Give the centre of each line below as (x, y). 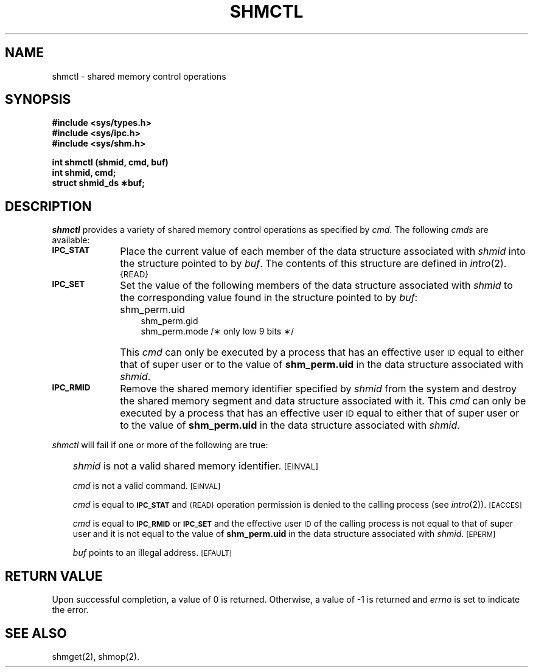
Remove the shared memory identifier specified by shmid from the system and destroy (318, 389)
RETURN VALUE (54, 576)
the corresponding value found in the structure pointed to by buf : (269, 298)
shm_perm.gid (169, 321)
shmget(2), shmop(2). (96, 656)
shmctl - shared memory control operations (139, 76)
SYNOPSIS (38, 100)
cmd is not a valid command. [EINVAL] (147, 486)
